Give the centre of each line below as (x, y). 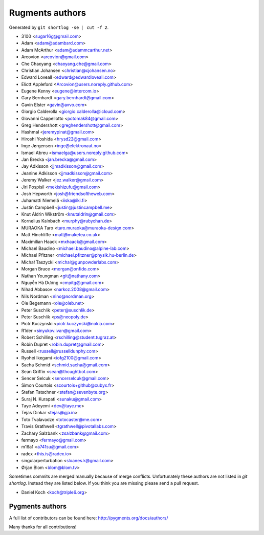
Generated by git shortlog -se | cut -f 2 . (59, 27)
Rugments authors (48, 13)
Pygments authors (38, 506)
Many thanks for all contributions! (43, 527)
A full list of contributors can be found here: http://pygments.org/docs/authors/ (88, 518)
